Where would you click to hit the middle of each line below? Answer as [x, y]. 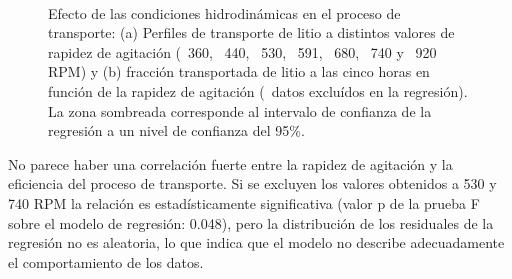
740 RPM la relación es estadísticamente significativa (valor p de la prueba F [244, 202]
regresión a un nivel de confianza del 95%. [176, 130]
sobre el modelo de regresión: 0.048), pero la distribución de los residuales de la [251, 222]
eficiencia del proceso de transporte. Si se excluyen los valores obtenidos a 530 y [252, 183]
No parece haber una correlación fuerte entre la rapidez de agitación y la [230, 163]
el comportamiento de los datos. [106, 261]
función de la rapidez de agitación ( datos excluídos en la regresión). [258, 90]
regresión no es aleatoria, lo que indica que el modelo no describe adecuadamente [256, 242]
